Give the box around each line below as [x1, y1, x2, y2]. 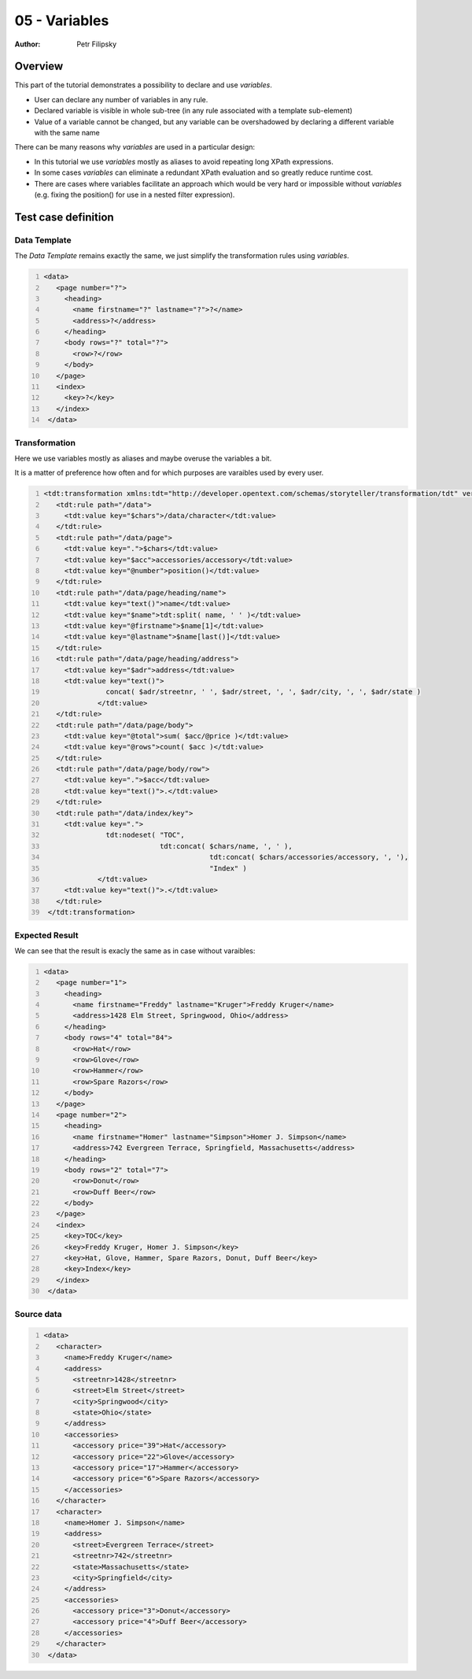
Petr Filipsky [76, 39, 117, 49]
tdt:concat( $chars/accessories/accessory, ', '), [209, 852, 409, 862]
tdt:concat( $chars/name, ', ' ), [159, 841, 293, 850]
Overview [14, 60, 64, 73]
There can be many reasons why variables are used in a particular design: [14, 142, 256, 152]
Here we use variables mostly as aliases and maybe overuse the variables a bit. [14, 453, 272, 463]
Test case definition [14, 210, 114, 224]
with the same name [34, 128, 100, 138]
